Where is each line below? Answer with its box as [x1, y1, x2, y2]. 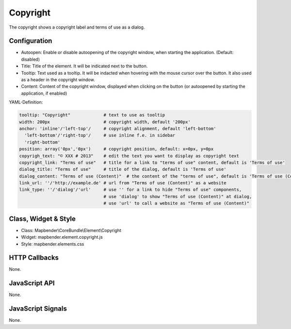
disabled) [21, 56, 40, 62]
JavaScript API [9, 279, 55, 287]
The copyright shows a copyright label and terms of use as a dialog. [9, 24, 145, 30]
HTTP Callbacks [9, 254, 59, 262]
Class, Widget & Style [9, 214, 76, 223]
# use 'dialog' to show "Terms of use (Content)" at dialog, [103, 194, 252, 199]
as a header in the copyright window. [21, 77, 95, 82]
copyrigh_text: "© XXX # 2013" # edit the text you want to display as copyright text [19, 153, 240, 159]
